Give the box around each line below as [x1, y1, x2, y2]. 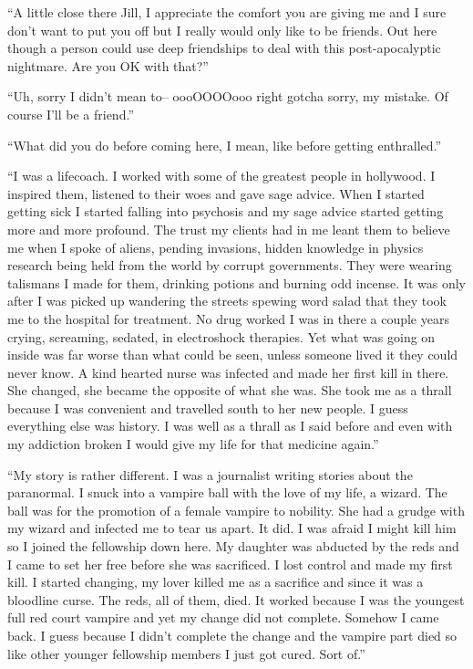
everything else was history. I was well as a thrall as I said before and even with [7, 416, 453, 435]
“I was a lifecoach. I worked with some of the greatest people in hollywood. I [7, 166, 436, 185]
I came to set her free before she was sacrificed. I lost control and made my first [7, 554, 453, 573]
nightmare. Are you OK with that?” [7, 56, 209, 75]
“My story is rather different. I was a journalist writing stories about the [7, 465, 413, 484]
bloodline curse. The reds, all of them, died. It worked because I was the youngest [7, 590, 465, 609]
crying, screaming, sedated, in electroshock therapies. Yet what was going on [7, 327, 436, 346]
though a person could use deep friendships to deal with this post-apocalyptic [7, 38, 441, 57]
